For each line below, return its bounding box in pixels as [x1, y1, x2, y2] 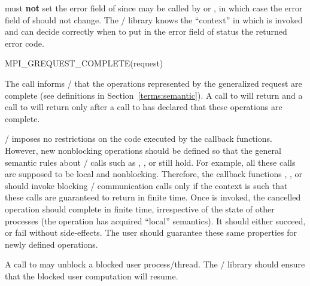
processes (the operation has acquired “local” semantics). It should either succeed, [5, 214, 306, 227]
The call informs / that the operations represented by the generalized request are [5, 77, 302, 89]
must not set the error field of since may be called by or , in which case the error [5, 2, 303, 14]
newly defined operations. [5, 238, 98, 250]
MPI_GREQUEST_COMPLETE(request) [5, 57, 163, 69]
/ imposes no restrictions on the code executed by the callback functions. [5, 132, 272, 145]
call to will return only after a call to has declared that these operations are [5, 101, 282, 113]
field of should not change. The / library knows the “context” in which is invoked [5, 13, 303, 26]
